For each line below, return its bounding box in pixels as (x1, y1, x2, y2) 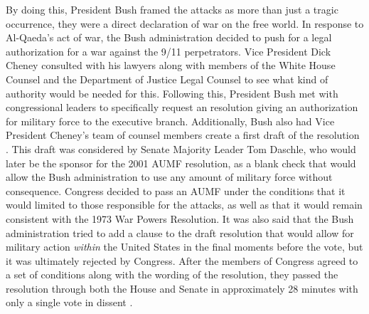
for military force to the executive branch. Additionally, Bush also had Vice (6, 113, 335, 128)
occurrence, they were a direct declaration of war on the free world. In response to (6, 16, 364, 31)
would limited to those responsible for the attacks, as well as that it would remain (6, 197, 363, 212)
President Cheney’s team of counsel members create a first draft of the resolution (6, 127, 360, 142)
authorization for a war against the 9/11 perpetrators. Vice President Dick (6, 43, 331, 58)
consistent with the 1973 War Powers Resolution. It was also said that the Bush (6, 211, 354, 226)
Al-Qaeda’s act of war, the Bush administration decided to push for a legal (6, 30, 332, 45)
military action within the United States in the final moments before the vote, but (6, 239, 363, 254)
